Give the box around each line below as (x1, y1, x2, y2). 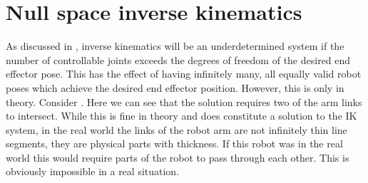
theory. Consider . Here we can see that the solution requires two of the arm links (6, 94, 362, 109)
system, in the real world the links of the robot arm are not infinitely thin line (6, 122, 347, 137)
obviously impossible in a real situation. (6, 164, 180, 179)
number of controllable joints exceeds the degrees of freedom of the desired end (6, 52, 351, 67)
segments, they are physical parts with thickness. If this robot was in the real (6, 136, 343, 151)
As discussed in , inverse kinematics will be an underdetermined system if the (6, 38, 344, 53)
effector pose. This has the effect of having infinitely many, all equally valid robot (6, 66, 362, 81)
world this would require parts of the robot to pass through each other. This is (6, 150, 349, 164)
